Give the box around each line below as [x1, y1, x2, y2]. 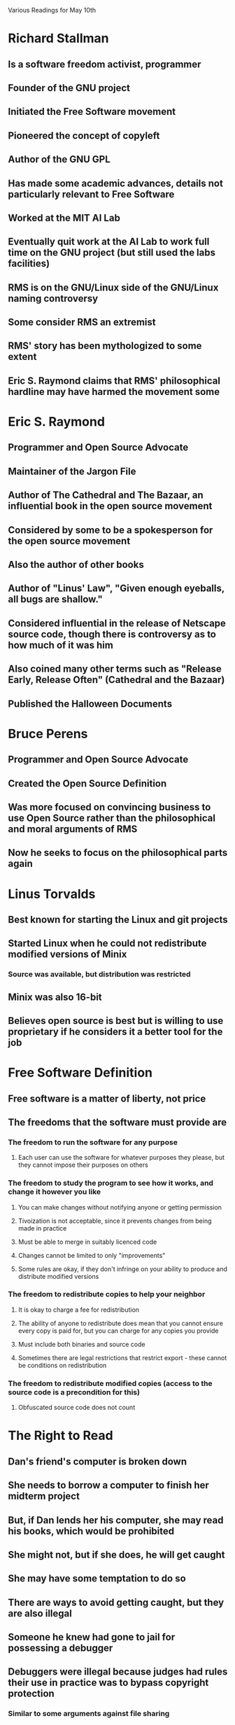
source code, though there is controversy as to [8, 628, 216, 640]
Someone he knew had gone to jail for [8, 1631, 176, 1643]
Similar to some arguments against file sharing [8, 1709, 170, 1719]
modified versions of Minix [8, 948, 127, 960]
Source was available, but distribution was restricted [8, 969, 191, 979]
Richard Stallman [8, 31, 109, 46]
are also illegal [8, 1607, 72, 1619]
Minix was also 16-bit [8, 991, 102, 1003]
